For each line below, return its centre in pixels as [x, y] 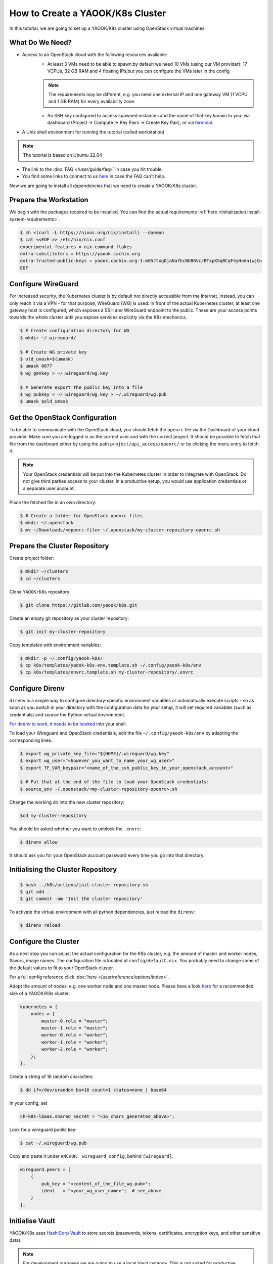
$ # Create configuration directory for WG [75, 331]
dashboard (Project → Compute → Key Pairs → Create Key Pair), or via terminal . [130, 123]
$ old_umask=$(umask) [47, 359]
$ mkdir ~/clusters [44, 572]
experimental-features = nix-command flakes [76, 247]
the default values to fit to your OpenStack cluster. [62, 968]
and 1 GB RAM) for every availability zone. [92, 102]
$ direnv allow [39, 842]
